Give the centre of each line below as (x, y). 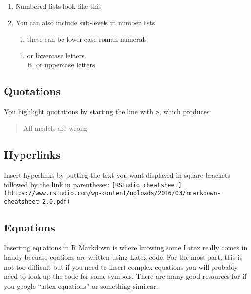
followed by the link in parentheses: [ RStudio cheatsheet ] (93, 184)
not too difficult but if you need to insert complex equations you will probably (121, 266)
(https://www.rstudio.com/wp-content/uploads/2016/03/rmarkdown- (112, 193)
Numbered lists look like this (58, 6)
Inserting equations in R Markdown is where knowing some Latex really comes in (126, 247)
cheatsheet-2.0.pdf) (37, 201)
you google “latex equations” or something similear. (81, 285)
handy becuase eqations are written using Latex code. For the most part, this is (123, 257)
